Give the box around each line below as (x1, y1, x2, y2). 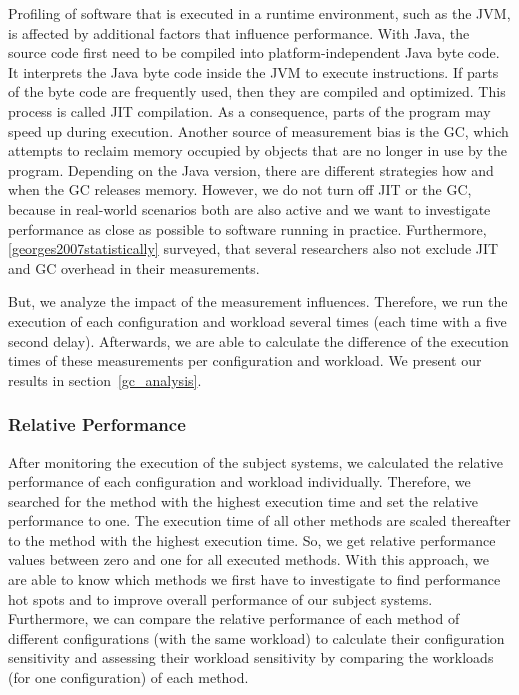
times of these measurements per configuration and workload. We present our (8, 350, 482, 371)
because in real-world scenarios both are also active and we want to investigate (8, 198, 491, 219)
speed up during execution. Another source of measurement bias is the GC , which (8, 120, 509, 141)
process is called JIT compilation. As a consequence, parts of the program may (8, 100, 491, 121)
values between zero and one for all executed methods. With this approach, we (8, 549, 489, 570)
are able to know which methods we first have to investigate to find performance (8, 569, 501, 590)
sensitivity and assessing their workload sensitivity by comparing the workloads (8, 647, 494, 668)
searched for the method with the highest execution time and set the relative (8, 490, 479, 511)
